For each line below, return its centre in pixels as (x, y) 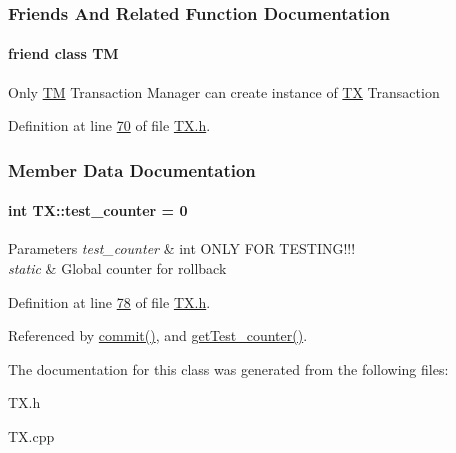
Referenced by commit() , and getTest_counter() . (158, 335)
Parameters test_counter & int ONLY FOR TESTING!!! (182, 248)
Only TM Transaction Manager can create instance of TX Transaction (224, 91)
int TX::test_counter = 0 (98, 210)
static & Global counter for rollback (117, 268)
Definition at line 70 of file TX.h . (109, 125)
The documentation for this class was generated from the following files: (228, 368)
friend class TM (63, 53)
